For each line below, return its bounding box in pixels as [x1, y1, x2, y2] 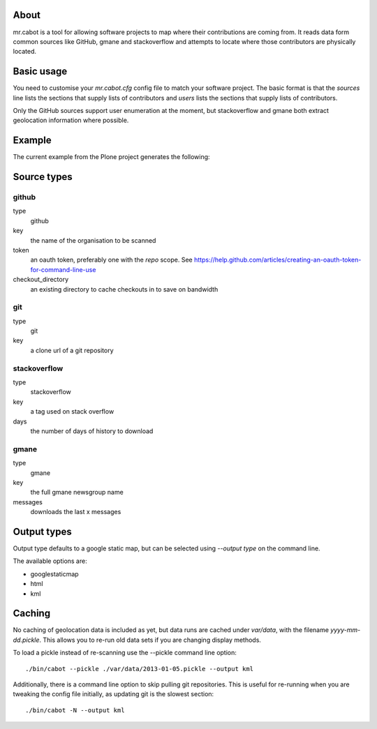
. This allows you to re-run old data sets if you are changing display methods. [39, 636, 262, 644]
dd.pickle [13, 636, 40, 644]
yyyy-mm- [330, 626, 361, 634]
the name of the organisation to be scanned [30, 236, 156, 244]
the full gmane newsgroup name [30, 488, 124, 497]
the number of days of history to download [30, 426, 154, 435]
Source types [13, 171, 73, 183]
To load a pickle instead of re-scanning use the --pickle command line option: [13, 649, 237, 657]
